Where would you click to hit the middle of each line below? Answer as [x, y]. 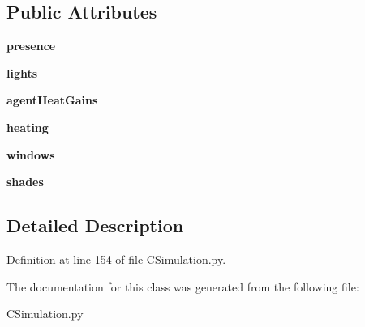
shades [25, 182]
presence [31, 46]
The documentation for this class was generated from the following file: [183, 286]
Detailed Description [95, 225]
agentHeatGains [52, 100]
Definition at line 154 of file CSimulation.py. [116, 259]
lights [22, 72]
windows [31, 154]
